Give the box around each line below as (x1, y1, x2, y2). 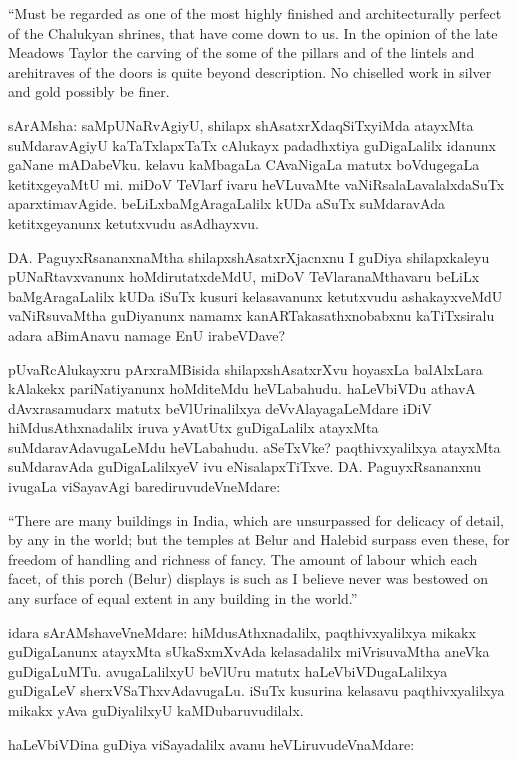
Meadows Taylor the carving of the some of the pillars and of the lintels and (8, 42, 475, 63)
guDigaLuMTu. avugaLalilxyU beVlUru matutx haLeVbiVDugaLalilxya (8, 660, 448, 681)
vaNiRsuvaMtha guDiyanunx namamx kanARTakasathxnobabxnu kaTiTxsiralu (8, 305, 495, 326)
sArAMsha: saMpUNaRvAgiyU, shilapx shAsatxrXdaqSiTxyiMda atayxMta (8, 114, 474, 135)
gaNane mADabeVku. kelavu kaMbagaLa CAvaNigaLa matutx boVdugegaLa (8, 154, 480, 175)
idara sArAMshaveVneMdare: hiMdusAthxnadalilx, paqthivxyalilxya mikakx (8, 621, 476, 642)
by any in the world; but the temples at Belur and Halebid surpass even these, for (8, 529, 510, 550)
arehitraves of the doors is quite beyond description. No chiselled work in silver (8, 61, 492, 82)
